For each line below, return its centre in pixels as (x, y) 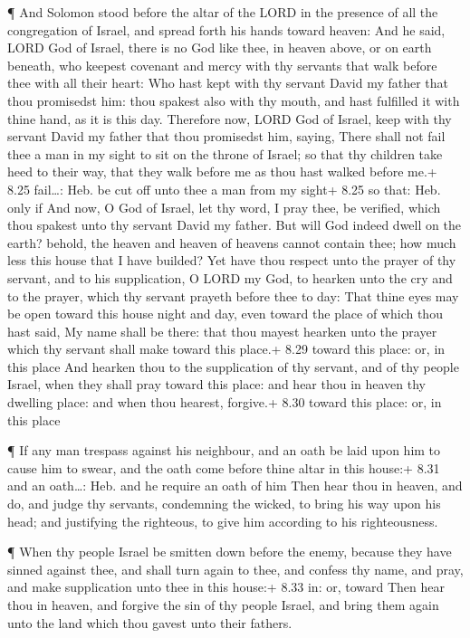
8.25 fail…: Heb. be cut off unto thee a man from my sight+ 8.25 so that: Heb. (224, 189)
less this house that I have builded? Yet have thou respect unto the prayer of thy (232, 260)
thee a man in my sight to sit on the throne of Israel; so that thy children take (225, 153)
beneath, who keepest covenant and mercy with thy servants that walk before (222, 65)
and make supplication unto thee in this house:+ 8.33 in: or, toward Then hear (226, 587)
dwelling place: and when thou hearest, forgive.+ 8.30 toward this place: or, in (225, 402)
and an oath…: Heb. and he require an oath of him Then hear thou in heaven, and (235, 486)
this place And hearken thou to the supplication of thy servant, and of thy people (233, 366)
